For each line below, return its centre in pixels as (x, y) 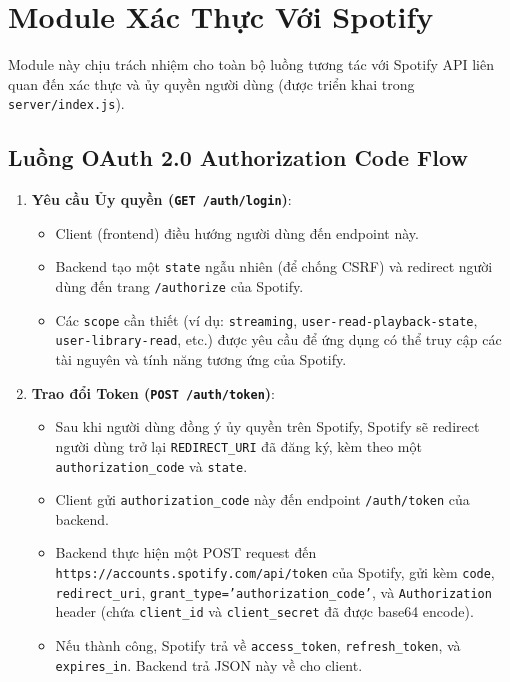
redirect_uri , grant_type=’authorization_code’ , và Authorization (273, 591)
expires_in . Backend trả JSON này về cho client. (209, 664)
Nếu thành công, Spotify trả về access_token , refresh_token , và (258, 645)
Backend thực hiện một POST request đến (186, 552)
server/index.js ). (66, 103)
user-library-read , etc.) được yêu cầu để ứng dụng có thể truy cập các (278, 339)
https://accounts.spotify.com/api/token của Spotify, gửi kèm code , (275, 572)
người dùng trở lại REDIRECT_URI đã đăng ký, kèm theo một (238, 445)
